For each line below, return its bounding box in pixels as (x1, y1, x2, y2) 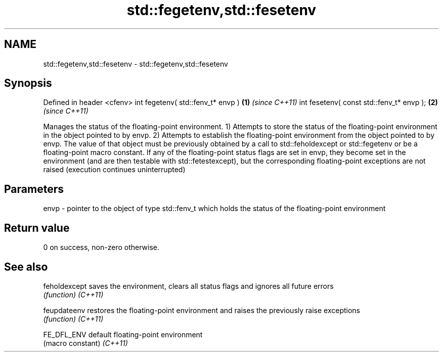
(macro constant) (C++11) (43, 338, 128, 347)
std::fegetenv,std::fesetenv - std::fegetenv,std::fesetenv (43, 59, 228, 68)
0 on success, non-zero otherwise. (43, 243, 160, 252)
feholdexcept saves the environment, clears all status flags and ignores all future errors (43, 281, 334, 290)
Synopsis (4, 77, 52, 90)
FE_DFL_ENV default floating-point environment (43, 330, 203, 339)
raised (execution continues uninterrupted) (43, 165, 186, 174)
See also (4, 260, 48, 273)
